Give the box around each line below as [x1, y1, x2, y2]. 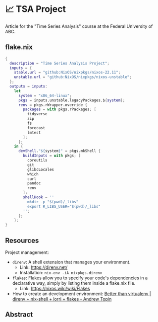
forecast [27, 125, 46, 130]
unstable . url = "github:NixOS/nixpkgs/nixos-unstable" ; [14, 75, 132, 80]
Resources [5, 236, 39, 244]
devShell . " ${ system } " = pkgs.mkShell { [18, 149, 101, 154]
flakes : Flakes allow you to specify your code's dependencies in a [12, 275, 148, 281]
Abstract [5, 311, 33, 319]
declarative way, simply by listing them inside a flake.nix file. [12, 280, 136, 286]
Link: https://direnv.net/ [19, 264, 68, 270]
